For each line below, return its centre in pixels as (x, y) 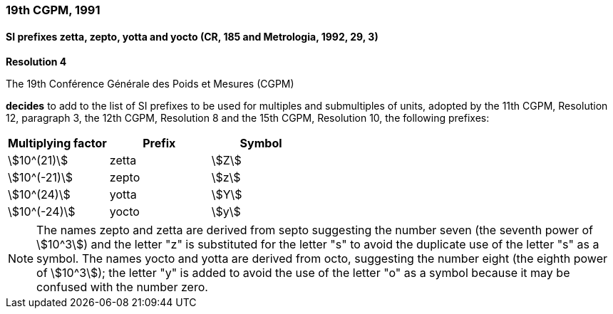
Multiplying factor (57, 143)
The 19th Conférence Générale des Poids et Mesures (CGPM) (150, 84)
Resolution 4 (36, 62)
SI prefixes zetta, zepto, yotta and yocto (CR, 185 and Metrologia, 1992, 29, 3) (192, 36)
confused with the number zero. (122, 287)
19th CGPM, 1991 (53, 10)
